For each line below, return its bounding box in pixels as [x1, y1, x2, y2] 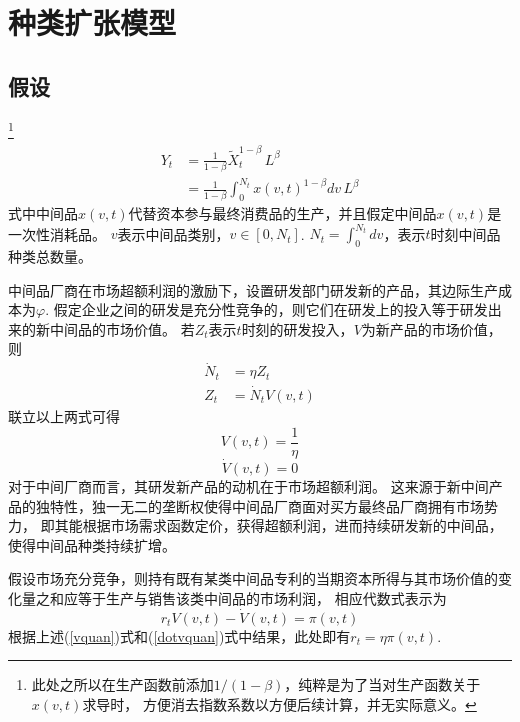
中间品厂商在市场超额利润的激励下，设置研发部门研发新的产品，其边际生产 [8, 279, 498, 300]
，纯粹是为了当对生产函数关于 [284, 674, 481, 695]
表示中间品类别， [117, 223, 230, 244]
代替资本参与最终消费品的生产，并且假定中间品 [128, 203, 437, 224]
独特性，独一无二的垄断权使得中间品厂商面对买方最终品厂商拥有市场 [35, 495, 484, 516]
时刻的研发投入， [241, 318, 354, 339]
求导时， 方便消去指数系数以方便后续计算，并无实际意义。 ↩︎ [82, 693, 477, 714]
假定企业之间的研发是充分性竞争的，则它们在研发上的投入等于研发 [53, 299, 488, 320]
